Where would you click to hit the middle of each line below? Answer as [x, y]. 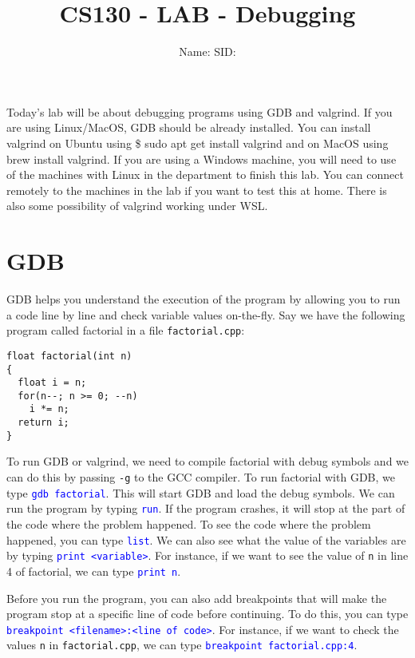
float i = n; [52, 383]
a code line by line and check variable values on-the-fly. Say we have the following [206, 314]
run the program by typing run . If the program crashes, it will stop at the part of [206, 508]
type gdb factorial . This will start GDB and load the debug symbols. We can [201, 492]
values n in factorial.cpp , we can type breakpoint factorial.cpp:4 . [182, 645]
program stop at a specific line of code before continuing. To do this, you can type [207, 614]
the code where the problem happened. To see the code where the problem [189, 524]
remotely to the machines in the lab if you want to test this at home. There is [197, 190]
